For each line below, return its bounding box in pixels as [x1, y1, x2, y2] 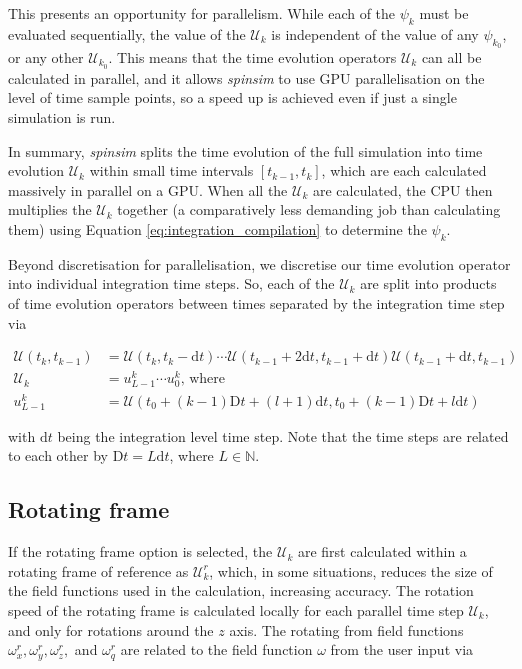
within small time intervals [89, 160, 254, 181]
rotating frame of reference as [8, 560, 189, 581]
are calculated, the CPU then [312, 179, 493, 200]
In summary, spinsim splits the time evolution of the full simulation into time [8, 140, 483, 161]
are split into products [360, 273, 497, 294]
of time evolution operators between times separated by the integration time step [8, 293, 505, 313]
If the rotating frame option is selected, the [8, 541, 273, 562]
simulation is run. [8, 107, 116, 128]
